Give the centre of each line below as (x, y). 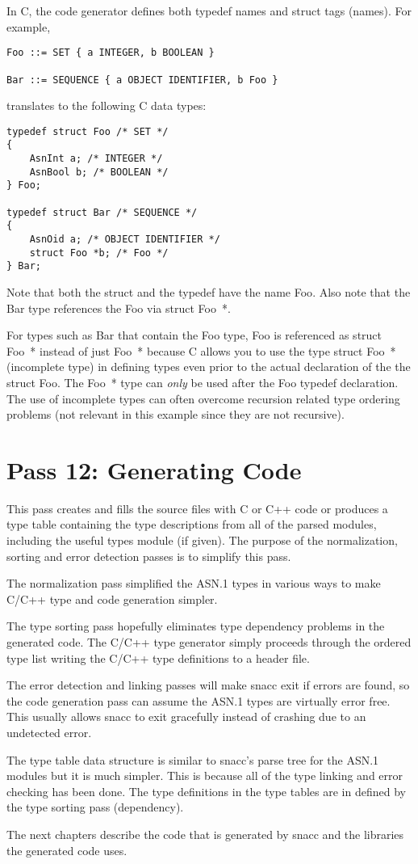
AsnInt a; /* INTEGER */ (96, 159)
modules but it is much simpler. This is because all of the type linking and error (205, 775)
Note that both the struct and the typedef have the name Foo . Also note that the (209, 291)
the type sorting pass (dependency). (95, 807)
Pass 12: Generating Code (154, 469)
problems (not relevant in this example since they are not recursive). (176, 414)
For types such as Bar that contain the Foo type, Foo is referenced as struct (194, 335)
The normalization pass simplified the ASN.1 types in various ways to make (194, 583)
